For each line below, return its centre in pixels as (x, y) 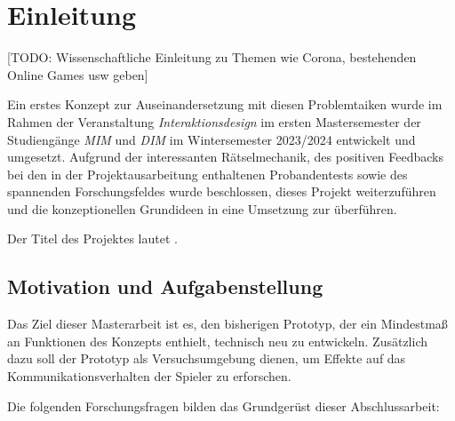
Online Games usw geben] (78, 74)
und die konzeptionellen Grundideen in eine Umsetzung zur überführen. (202, 208)
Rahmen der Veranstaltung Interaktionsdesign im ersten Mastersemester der (214, 121)
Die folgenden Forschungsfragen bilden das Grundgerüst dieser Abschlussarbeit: (224, 405)
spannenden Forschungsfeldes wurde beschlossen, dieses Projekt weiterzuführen (222, 191)
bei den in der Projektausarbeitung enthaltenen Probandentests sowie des (208, 174)
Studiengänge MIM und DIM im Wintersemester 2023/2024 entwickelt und (212, 139)
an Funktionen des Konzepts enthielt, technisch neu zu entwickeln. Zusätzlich (217, 341)
